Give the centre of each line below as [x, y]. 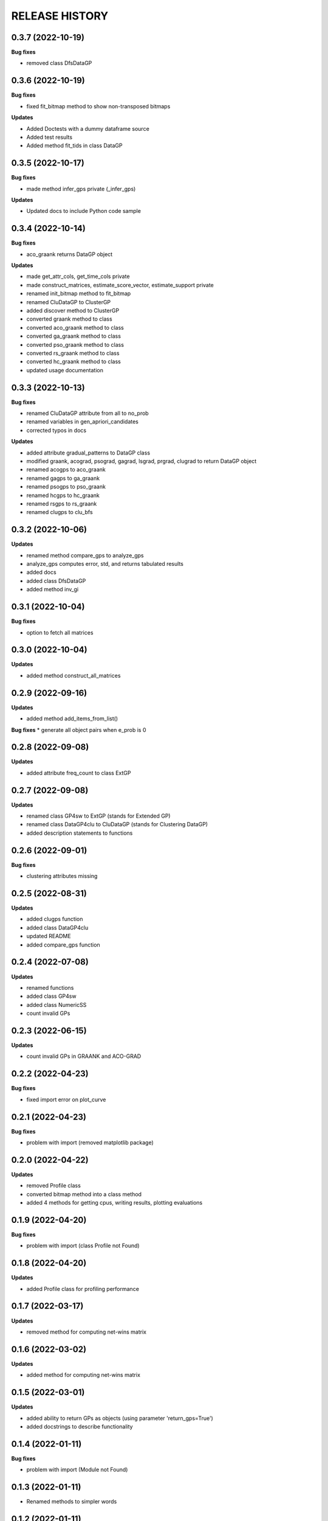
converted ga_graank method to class [74, 336]
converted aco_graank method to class [75, 327]
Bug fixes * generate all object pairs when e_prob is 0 [79, 729]
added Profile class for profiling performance [83, 1289]
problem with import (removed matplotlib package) [90, 1143]
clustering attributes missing [62, 876]
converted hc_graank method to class [73, 361]
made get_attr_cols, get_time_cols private [78, 276]
